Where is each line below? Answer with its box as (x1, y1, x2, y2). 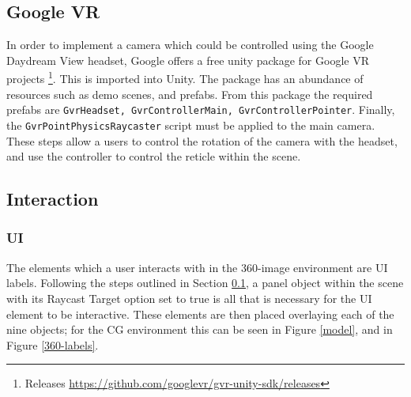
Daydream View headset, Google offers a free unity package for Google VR (6, 51, 369, 68)
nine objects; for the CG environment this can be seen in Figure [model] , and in (6, 321, 393, 338)
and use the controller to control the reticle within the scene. (6, 148, 301, 164)
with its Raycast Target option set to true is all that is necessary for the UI (6, 289, 372, 306)
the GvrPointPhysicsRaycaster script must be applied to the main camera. (6, 116, 375, 133)
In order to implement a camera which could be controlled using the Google (6, 36, 374, 53)
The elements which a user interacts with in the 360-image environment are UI (6, 259, 388, 275)
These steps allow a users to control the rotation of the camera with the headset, (6, 132, 398, 149)
